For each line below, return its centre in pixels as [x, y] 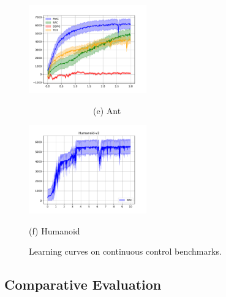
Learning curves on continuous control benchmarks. [125, 251]
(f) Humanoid [55, 230]
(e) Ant [107, 110]
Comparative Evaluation [83, 284]
